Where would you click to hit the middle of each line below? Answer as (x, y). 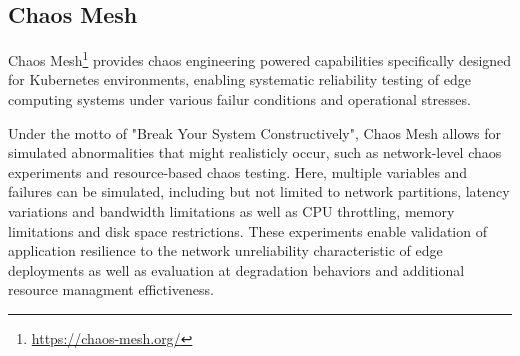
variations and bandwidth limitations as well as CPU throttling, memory (231, 211)
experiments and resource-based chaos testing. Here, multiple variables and (238, 171)
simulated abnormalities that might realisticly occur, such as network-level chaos (255, 152)
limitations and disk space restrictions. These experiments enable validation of (247, 230)
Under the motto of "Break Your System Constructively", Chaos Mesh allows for (255, 132)
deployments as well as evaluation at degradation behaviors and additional (236, 269)
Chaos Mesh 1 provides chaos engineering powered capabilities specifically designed (260, 58)
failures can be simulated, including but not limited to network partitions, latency (259, 191)
